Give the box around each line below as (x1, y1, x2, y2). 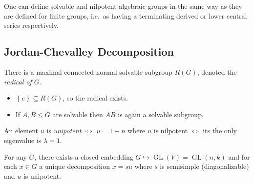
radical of (4, 76, 32, 86)
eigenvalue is (4, 135, 42, 145)
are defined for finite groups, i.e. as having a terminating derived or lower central (4, 10, 247, 20)
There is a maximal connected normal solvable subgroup (4, 66, 172, 77)
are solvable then (52, 109, 103, 119)
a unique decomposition (39, 161, 110, 171)
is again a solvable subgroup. (118, 109, 204, 119)
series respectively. (4, 20, 59, 30)
